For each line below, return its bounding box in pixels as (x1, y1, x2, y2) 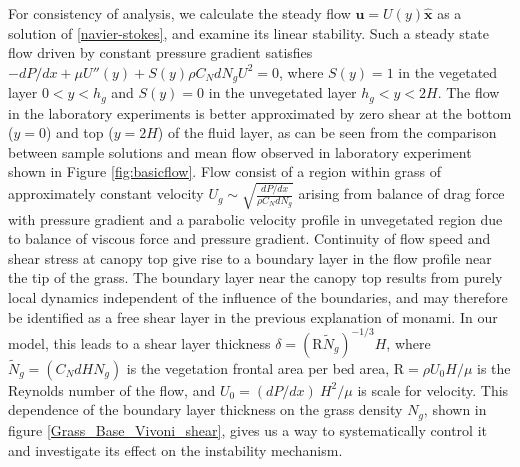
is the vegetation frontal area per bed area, (126, 357, 390, 378)
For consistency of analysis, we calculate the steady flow (8, 3, 351, 23)
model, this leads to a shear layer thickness (8, 332, 271, 353)
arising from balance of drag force (298, 183, 505, 204)
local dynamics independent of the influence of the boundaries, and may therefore (8, 286, 508, 307)
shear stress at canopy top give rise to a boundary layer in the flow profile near (8, 247, 492, 268)
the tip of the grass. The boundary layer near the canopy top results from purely (8, 267, 503, 288)
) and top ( (45, 122, 114, 143)
